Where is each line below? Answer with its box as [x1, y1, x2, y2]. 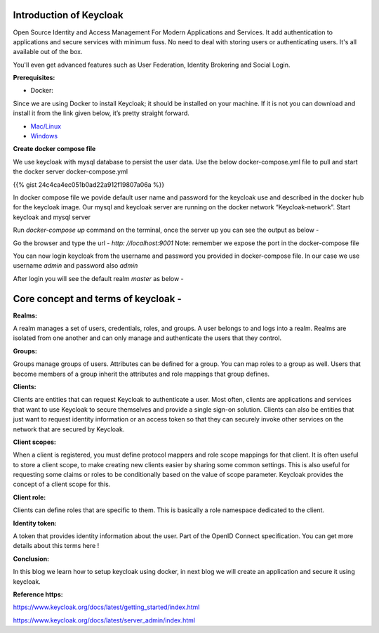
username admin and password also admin [13, 261, 138, 270]
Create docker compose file [13, 145, 96, 153]
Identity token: [13, 518, 58, 527]
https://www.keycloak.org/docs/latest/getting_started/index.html [13, 603, 200, 611]
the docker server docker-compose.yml [13, 167, 128, 176]
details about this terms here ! [13, 542, 100, 550]
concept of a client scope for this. [13, 480, 111, 488]
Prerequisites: [13, 74, 55, 82]
